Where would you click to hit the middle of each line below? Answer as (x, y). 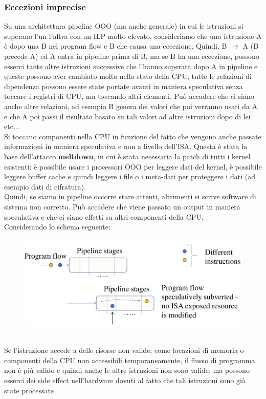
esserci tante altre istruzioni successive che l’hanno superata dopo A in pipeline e (131, 66)
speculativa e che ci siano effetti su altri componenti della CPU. (104, 216)
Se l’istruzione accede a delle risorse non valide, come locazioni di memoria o (124, 350)
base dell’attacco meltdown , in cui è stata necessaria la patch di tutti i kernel (127, 156)
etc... (12, 126)
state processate (29, 390)
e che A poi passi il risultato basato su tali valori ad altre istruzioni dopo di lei (127, 116)
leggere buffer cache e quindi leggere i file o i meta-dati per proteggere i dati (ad (130, 176)
